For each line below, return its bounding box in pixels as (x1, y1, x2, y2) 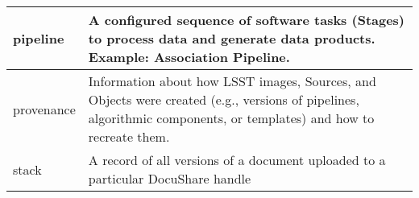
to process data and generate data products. (88, 29, 375, 47)
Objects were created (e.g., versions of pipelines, (88, 90, 359, 109)
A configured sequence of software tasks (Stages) (88, 10, 405, 29)
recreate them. (88, 127, 170, 146)
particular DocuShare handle (88, 169, 251, 188)
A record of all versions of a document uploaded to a (88, 151, 386, 169)
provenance (13, 99, 76, 118)
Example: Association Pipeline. (88, 47, 290, 66)
